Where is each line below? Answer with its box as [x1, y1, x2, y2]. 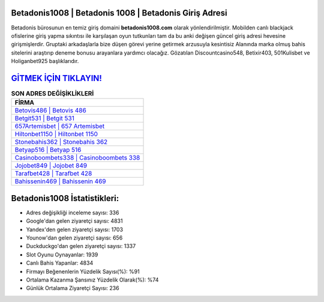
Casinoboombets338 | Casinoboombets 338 [14, 154, 140, 162]
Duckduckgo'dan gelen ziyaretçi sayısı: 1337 [26, 243, 136, 250]
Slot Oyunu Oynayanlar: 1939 [26, 251, 98, 258]
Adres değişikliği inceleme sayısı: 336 [26, 209, 119, 216]
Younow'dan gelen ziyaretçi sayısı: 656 [26, 234, 123, 241]
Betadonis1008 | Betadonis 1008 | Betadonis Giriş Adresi [11, 8, 227, 18]
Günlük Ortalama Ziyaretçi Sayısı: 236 [26, 285, 119, 292]
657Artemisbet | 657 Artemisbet [14, 122, 105, 130]
